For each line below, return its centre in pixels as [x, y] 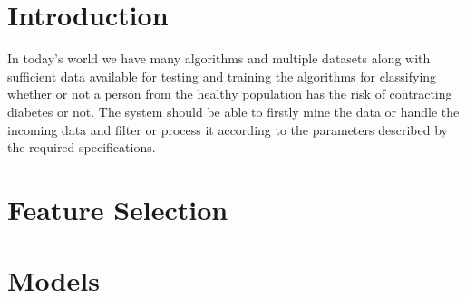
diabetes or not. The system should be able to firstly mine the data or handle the [233, 111]
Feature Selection [118, 209]
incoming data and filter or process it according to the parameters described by [228, 129]
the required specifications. [82, 147]
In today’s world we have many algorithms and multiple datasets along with [219, 58]
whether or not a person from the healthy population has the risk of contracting [230, 94]
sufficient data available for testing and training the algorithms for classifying [222, 76]
